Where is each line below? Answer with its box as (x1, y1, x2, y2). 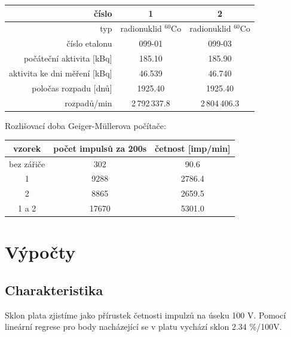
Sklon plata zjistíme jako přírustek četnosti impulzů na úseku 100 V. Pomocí (5, 308, 286, 321)
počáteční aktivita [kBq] (23, 52, 112, 65)
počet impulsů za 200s (53, 142, 147, 154)
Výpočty (5, 240, 76, 264)
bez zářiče (9, 157, 45, 170)
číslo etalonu (66, 37, 112, 50)
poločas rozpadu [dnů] (32, 81, 112, 94)
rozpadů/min (65, 96, 112, 109)
